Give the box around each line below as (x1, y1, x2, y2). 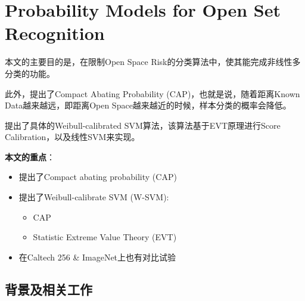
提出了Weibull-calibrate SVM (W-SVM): (18, 191, 169, 203)
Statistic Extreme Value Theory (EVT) (33, 231, 177, 243)
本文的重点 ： (5, 150, 55, 163)
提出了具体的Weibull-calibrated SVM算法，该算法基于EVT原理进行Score (5, 119, 281, 131)
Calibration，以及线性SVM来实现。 (5, 131, 140, 143)
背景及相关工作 (5, 280, 92, 298)
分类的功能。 (5, 67, 55, 79)
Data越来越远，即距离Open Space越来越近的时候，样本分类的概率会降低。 (5, 99, 291, 111)
